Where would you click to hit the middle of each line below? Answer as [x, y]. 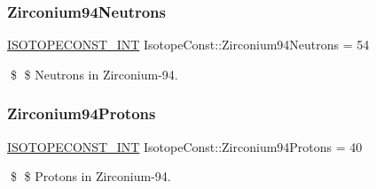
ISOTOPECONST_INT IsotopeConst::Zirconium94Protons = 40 [185, 146]
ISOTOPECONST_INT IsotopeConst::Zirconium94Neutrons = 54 [188, 45]
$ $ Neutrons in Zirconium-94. [94, 74]
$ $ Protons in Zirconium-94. [90, 176]
